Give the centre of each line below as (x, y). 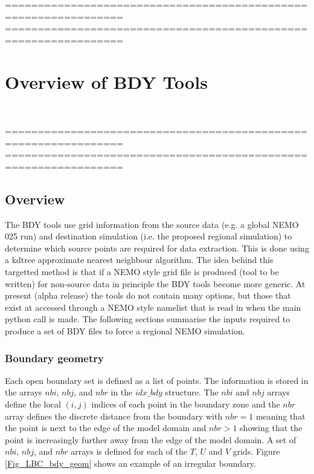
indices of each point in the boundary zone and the (186, 404)
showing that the (271, 428)
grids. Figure (256, 451)
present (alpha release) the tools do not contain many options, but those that (148, 295)
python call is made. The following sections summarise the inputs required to (148, 319)
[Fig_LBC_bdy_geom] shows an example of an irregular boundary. (130, 463)
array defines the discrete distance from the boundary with (114, 416)
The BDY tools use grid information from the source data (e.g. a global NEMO (152, 224)
